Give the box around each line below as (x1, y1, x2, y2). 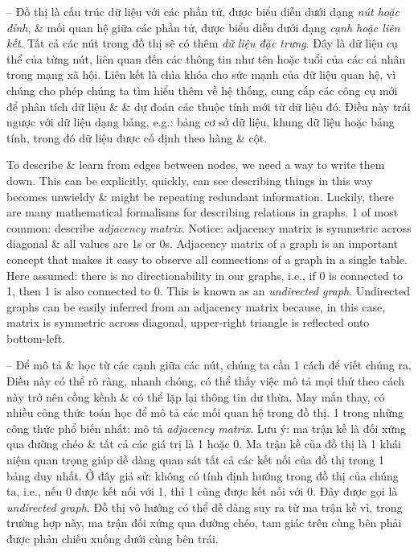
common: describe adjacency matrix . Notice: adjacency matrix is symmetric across (6, 219, 412, 236)
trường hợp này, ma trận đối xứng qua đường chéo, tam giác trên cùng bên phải (6, 514, 402, 531)
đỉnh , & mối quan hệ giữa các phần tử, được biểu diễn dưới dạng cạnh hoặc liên (6, 19, 400, 35)
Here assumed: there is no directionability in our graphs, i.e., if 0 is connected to (6, 266, 403, 283)
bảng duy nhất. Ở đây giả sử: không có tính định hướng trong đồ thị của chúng (6, 467, 399, 484)
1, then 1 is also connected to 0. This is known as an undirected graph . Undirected (6, 282, 410, 299)
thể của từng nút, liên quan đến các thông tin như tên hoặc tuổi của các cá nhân (6, 50, 406, 67)
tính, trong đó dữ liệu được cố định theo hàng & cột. (6, 129, 268, 146)
